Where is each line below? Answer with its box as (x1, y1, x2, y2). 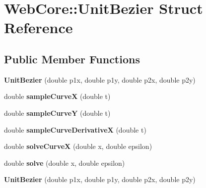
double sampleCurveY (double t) (4, 107, 111, 118)
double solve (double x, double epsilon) (4, 157, 125, 168)
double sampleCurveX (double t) (4, 91, 111, 101)
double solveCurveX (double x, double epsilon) (4, 141, 152, 151)
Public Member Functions (4, 51, 140, 66)
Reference (4, 17, 73, 38)
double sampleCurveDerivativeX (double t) (4, 124, 146, 135)
